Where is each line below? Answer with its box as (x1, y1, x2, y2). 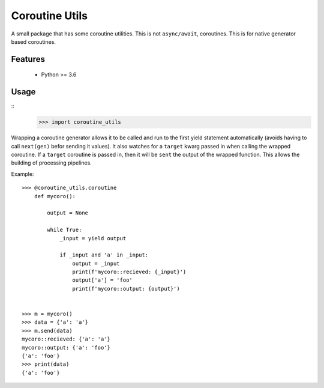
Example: (11, 170, 34, 177)
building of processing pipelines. (11, 159, 92, 166)
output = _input (72, 260, 120, 267)
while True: (47, 226, 82, 234)
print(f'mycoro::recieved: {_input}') (72, 268, 187, 276)
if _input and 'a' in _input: (59, 252, 149, 258)
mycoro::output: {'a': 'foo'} (22, 344, 111, 351)
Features (11, 54, 45, 64)
